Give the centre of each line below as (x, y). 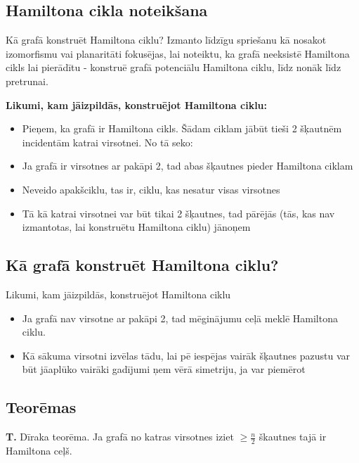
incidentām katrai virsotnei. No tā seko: (107, 142)
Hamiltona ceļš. (39, 450)
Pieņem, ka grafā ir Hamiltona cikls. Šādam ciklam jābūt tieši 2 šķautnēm (182, 128)
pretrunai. (27, 81)
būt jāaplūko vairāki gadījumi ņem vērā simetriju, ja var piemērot (164, 369)
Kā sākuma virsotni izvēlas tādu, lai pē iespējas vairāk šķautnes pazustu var (186, 355)
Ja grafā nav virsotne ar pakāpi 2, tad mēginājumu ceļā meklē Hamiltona (180, 318)
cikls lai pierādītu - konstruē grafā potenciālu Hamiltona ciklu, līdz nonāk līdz (174, 67)
